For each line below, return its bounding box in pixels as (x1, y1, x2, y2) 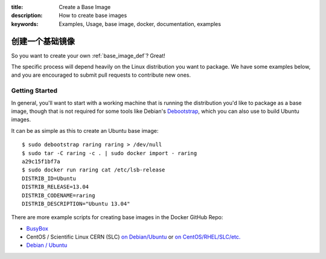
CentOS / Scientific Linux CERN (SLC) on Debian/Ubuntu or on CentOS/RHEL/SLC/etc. (26, 233, 241, 241)
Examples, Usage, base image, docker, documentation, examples (59, 20, 222, 27)
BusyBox (26, 225, 48, 232)
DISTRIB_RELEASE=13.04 (22, 184, 89, 190)
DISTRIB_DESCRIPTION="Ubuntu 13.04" (22, 200, 130, 207)
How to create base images (59, 12, 127, 19)
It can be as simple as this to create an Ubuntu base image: (11, 127, 159, 134)
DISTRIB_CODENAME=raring (22, 192, 95, 199)
